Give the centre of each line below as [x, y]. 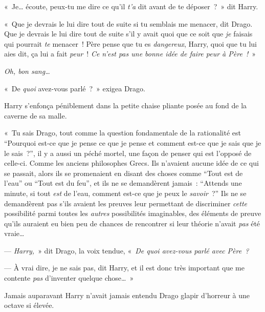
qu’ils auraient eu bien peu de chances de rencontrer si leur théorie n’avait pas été [132, 223]
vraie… [14, 233]
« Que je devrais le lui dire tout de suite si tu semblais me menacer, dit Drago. [128, 23]
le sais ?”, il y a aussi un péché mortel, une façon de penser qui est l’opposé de [128, 153]
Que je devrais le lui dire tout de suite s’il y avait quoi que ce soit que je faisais [128, 34]
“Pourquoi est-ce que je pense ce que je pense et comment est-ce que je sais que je [133, 142]
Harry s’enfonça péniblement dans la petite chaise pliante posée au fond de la [126, 105]
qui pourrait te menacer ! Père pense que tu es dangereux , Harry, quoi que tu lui [130, 43]
